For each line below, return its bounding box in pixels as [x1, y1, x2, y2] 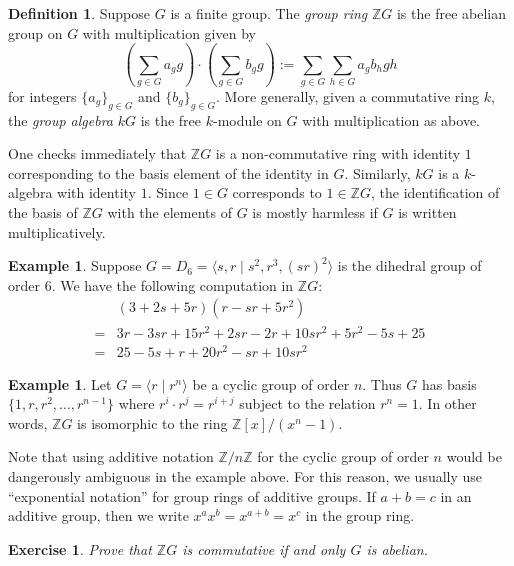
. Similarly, [344, 162, 411, 183]
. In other [418, 393, 477, 414]
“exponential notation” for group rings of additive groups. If [8, 485, 376, 506]
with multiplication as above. [302, 109, 480, 130]
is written [398, 202, 457, 223]
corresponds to [232, 182, 322, 203]
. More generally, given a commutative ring [216, 85, 480, 106]
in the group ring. [305, 505, 415, 526]
